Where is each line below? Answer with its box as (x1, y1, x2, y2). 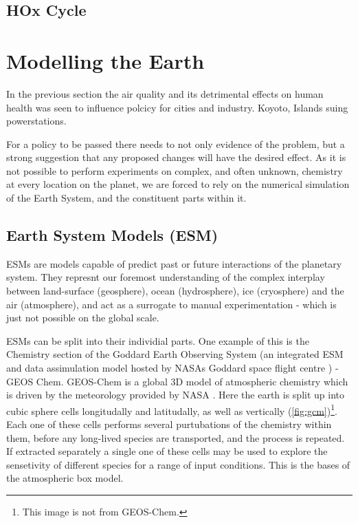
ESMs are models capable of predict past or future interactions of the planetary (6, 256, 342, 270)
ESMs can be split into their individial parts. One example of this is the (6, 333, 309, 348)
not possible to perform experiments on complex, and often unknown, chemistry (6, 163, 343, 178)
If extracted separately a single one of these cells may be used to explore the (6, 444, 328, 458)
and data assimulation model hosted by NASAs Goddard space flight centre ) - (6, 361, 339, 375)
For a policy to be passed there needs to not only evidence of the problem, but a (6, 136, 345, 151)
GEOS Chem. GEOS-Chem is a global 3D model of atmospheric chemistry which (6, 374, 348, 388)
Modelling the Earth (6, 46, 205, 74)
